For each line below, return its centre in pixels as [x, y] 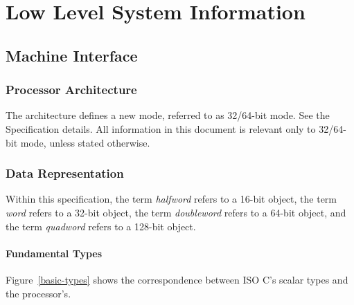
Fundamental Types [54, 253]
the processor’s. [38, 293]
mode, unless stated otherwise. [85, 142]
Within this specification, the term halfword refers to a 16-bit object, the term [171, 199]
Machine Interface [72, 55]
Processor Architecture [71, 90]
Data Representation [65, 173]
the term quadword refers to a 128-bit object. [101, 226]
